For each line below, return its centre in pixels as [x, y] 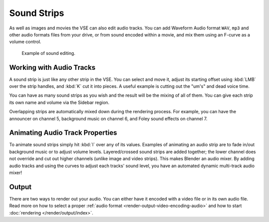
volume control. [25, 42]
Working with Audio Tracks [52, 67]
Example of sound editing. [49, 53]
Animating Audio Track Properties [63, 133]
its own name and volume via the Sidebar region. [59, 102]
